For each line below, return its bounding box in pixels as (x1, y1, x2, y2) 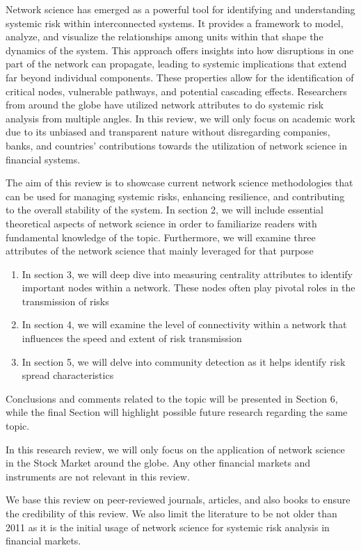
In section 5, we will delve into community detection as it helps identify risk (22, 354, 346, 369)
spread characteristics (22, 368, 114, 382)
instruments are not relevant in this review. (6, 469, 190, 483)
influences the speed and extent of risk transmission (22, 331, 242, 346)
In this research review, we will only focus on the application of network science (6, 442, 345, 456)
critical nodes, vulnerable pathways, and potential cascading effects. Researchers (6, 83, 347, 98)
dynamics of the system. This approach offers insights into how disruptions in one (6, 42, 354, 57)
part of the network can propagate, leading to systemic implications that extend (6, 56, 347, 71)
